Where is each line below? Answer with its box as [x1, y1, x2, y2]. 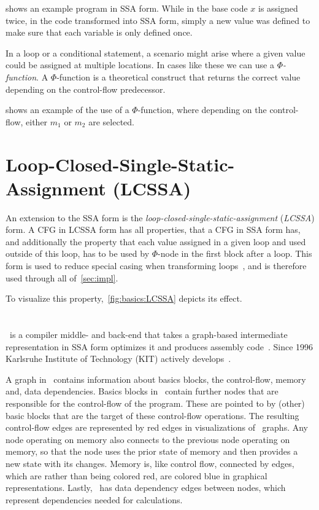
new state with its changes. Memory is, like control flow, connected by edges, [6, 457, 294, 469]
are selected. [88, 115, 134, 128]
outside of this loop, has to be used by [6, 247, 150, 260]
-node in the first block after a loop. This [158, 247, 312, 260]
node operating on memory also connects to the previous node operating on [6, 433, 290, 445]
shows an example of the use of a [6, 103, 129, 116]
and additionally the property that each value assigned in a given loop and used [6, 235, 306, 248]
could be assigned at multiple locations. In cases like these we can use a [6, 58, 274, 71]
